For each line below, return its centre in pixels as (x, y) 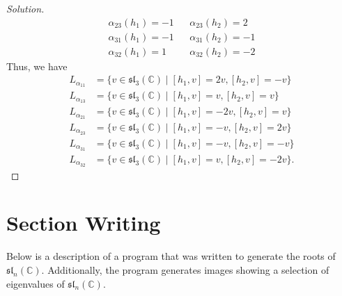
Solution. (25, 8)
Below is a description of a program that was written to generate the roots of (171, 256)
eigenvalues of (36, 283)
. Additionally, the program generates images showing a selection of (185, 269)
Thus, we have (37, 66)
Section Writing (84, 223)
